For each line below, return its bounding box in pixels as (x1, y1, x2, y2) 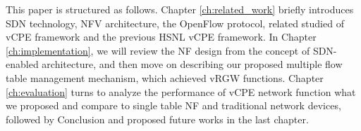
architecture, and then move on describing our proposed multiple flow (42, 57, 343, 71)
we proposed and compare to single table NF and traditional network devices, (6, 98, 341, 113)
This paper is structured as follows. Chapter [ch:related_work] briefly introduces (6, 2, 354, 16)
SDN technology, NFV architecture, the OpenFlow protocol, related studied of (6, 15, 344, 30)
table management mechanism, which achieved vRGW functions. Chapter (6, 70, 324, 85)
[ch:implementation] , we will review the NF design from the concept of (6, 43, 310, 57)
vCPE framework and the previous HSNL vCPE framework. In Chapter (6, 29, 317, 44)
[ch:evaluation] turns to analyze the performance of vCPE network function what (6, 84, 356, 99)
